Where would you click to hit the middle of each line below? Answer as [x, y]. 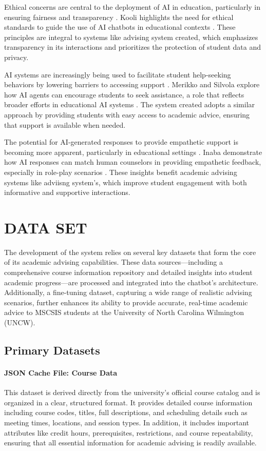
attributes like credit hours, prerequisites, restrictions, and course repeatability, [129, 432]
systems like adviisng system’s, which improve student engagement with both [126, 182]
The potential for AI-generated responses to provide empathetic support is [121, 142]
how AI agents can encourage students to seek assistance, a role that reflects [124, 94]
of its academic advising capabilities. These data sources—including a [113, 262]
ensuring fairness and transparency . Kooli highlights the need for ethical [119, 17]
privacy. [16, 57]
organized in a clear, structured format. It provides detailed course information [128, 402]
